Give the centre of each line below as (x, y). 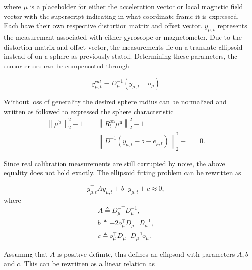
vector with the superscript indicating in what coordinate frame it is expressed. (122, 16)
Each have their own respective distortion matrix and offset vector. (103, 25)
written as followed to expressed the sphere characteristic (89, 111)
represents (232, 25)
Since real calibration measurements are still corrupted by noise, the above (115, 163)
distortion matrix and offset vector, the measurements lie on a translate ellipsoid (123, 46)
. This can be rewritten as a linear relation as (87, 263)
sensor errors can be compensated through (67, 65)
